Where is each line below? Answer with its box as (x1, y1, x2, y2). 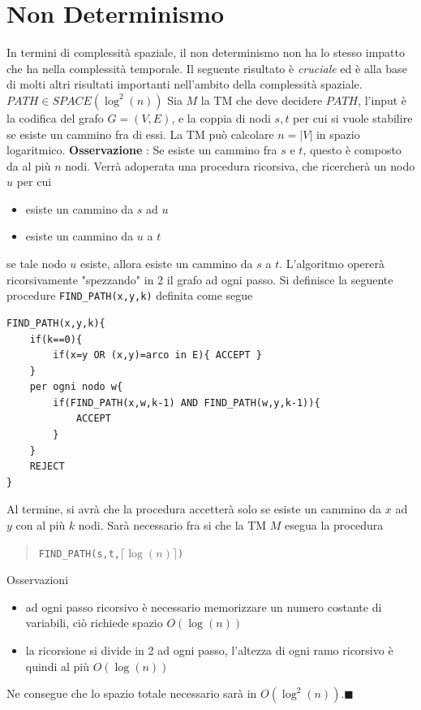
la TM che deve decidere (200, 91, 323, 108)
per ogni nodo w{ (29, 381, 123, 393)
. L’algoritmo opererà (279, 255, 385, 272)
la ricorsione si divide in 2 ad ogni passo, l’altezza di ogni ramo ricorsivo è (25, 642, 393, 659)
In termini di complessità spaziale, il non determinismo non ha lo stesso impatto (6, 44, 405, 61)
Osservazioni (6, 571, 69, 588)
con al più (15, 517, 66, 534)
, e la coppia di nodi (171, 109, 271, 126)
